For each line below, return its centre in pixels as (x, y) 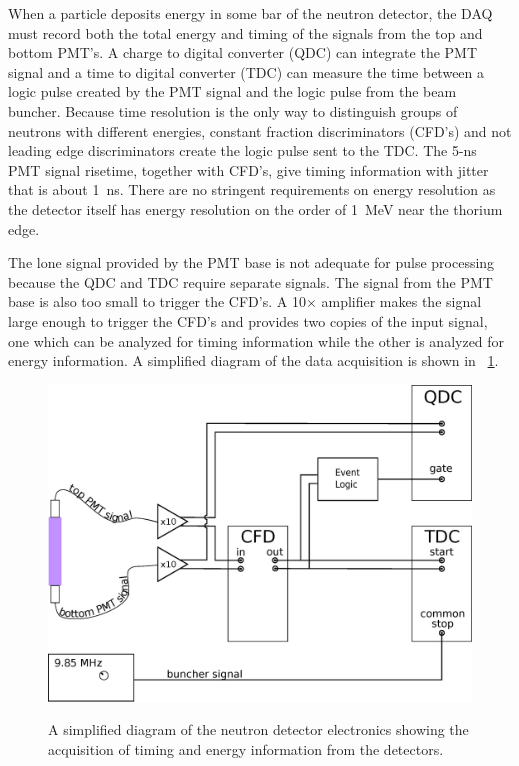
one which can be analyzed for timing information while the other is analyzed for (256, 340)
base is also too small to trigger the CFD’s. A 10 (157, 301)
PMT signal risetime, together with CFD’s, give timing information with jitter (248, 169)
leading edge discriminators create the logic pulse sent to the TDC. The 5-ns (242, 150)
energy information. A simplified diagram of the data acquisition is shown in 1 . (253, 360)
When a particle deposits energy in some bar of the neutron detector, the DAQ (250, 13)
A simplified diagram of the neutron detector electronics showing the (258, 729)
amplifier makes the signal (401, 301)
